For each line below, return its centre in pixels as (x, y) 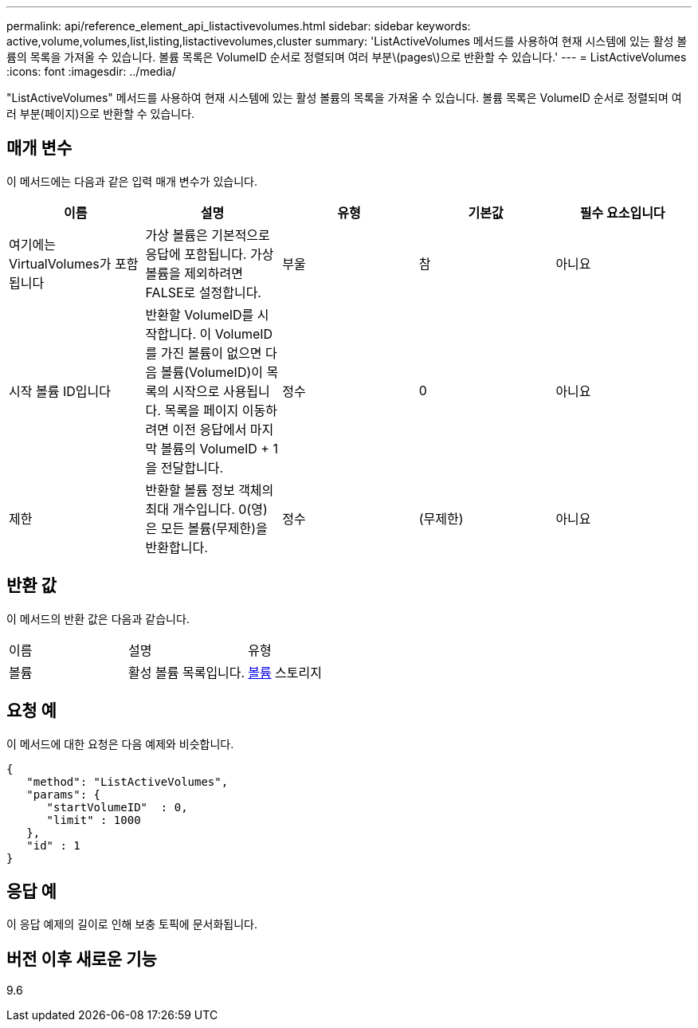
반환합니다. (176, 547)
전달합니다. (192, 467)
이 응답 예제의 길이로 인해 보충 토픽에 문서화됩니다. (132, 924)
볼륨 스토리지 (285, 672)
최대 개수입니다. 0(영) (206, 509)
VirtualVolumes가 (60, 263)
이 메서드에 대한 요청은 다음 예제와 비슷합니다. (120, 744)
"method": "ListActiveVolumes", (127, 781)
